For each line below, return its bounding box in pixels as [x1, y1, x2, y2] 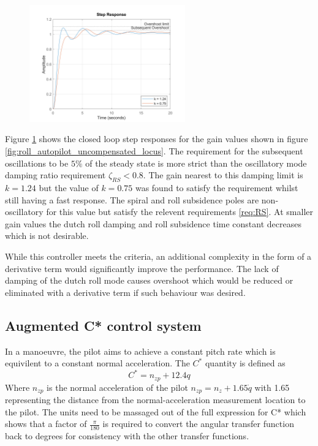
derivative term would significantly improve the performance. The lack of [5, 262, 279, 274]
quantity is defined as [205, 357, 286, 369]
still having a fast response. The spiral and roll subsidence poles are [5, 193, 259, 206]
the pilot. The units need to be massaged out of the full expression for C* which [5, 405, 306, 418]
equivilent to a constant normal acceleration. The [5, 357, 190, 369]
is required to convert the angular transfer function [102, 417, 294, 430]
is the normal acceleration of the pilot [47, 380, 188, 393]
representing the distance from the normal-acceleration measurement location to [5, 393, 306, 406]
